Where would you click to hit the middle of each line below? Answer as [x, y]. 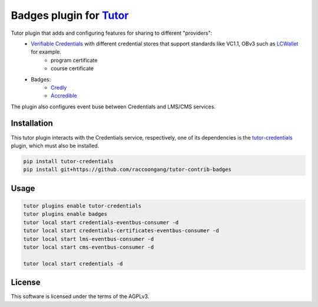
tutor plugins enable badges [65, 214]
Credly [59, 87]
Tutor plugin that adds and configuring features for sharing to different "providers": [112, 33]
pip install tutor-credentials [69, 161]
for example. [46, 52]
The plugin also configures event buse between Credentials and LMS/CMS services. [113, 107]
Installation [32, 123]
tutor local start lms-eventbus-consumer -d [89, 239]
